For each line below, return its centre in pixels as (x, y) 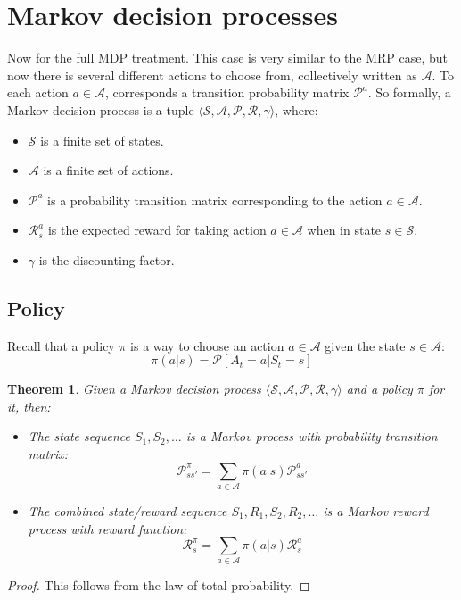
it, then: (29, 406)
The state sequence (79, 436)
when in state (344, 230)
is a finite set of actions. (108, 170)
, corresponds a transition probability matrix (227, 92)
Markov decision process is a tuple (101, 109)
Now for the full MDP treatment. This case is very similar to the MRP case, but (228, 58)
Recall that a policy (61, 345)
